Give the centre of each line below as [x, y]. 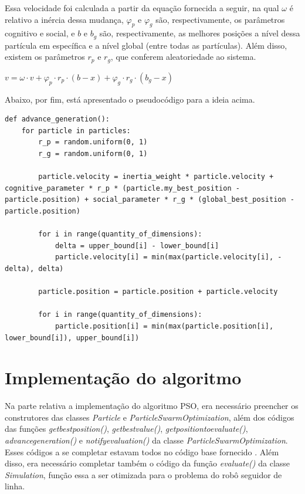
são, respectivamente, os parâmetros [220, 19]
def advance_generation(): [57, 119]
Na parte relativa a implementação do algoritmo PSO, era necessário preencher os [152, 406]
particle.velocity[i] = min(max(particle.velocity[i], [164, 257]
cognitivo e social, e [40, 33]
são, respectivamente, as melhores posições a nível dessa [200, 33]
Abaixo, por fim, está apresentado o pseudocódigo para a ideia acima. [130, 99]
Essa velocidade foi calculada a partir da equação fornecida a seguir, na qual [142, 8]
